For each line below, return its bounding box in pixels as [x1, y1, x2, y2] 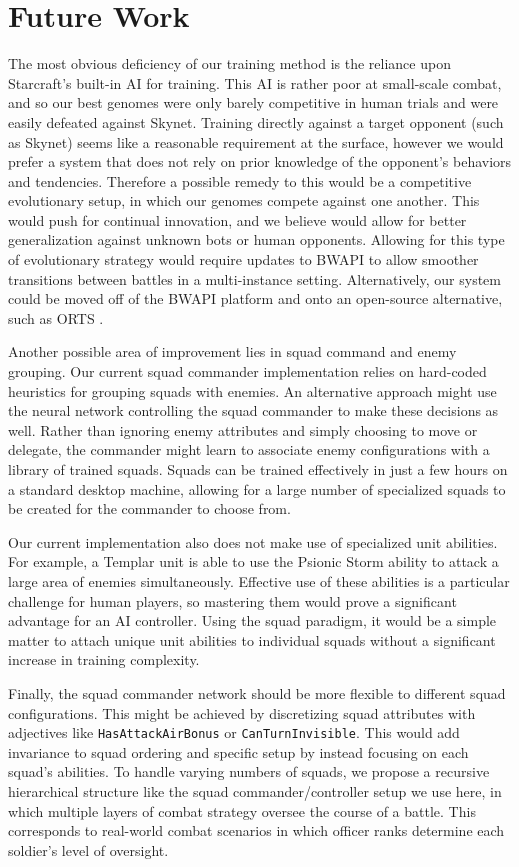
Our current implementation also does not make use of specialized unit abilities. [8, 531, 498, 552]
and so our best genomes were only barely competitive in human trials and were [8, 92, 499, 113]
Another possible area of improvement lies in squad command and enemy [8, 341, 457, 362]
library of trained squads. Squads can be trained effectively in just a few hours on [8, 459, 508, 479]
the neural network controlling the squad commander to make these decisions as [8, 400, 499, 421]
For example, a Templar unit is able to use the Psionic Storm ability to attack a [8, 551, 499, 572]
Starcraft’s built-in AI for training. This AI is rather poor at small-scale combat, [8, 72, 502, 93]
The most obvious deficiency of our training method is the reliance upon [8, 53, 451, 74]
